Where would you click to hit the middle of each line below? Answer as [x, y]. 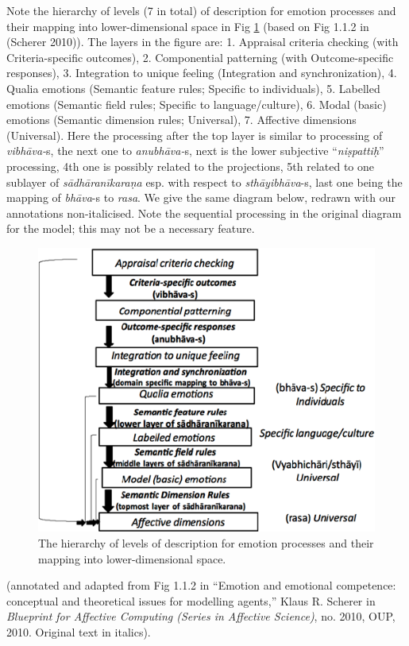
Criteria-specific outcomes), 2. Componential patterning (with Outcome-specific [200, 57]
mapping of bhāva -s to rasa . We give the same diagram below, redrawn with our [201, 197]
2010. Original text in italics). [79, 631]
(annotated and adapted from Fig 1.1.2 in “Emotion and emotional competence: [201, 585]
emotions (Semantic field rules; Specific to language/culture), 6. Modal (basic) [197, 104]
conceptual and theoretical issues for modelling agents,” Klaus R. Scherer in [191, 600]
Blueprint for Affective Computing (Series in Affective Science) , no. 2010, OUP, [201, 616]
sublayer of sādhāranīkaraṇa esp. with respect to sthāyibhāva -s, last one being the [204, 182]
